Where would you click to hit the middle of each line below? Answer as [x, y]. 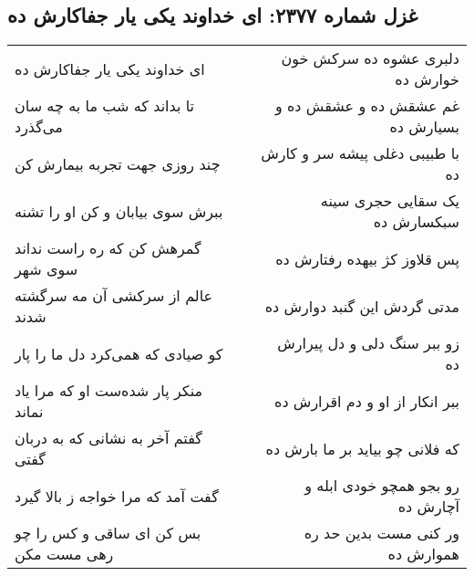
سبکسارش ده [416, 222]
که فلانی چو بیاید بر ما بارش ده [362, 448]
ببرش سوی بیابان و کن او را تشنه [119, 211]
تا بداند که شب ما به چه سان [105, 106]
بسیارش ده [424, 127]
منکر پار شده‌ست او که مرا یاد [109, 391]
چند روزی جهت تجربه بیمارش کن [118, 163]
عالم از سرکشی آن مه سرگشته [114, 296]
